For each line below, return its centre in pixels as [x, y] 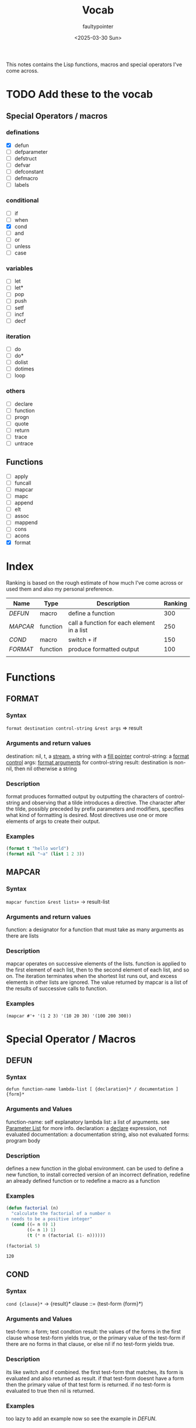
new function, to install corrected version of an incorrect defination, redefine [98, 1175]
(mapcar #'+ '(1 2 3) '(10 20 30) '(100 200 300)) [69, 1016]
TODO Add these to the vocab [80, 95]
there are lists [22, 936]
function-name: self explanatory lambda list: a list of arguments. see [88, 1122]
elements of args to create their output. [53, 821]
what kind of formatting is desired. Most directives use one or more [87, 815]
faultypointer [98, 26]
